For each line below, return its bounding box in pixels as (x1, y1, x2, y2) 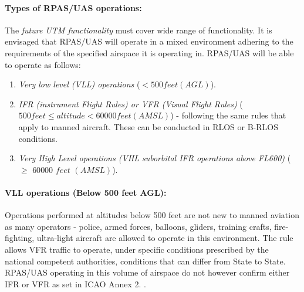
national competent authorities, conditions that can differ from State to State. (5, 254, 286, 267)
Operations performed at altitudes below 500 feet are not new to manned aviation (5, 209, 299, 221)
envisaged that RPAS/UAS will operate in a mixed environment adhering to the (5, 35, 293, 47)
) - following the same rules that (170, 109, 286, 121)
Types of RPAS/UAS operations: (5, 1, 142, 13)
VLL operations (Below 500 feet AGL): (5, 186, 167, 198)
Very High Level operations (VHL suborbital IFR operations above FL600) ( (18, 152, 291, 164)
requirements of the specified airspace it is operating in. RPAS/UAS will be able (5, 46, 294, 59)
